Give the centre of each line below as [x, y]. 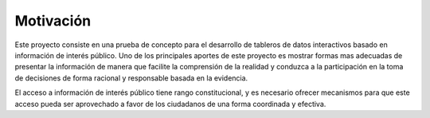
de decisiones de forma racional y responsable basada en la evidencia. [131, 78]
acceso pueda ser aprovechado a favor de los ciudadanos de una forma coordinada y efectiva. [170, 104]
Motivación [53, 21]
